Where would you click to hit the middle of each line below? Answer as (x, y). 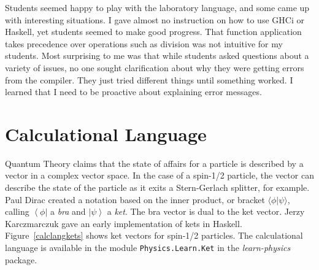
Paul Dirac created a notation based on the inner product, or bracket (135, 199)
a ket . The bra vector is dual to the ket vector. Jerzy (206, 211)
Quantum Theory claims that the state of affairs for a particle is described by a (154, 163)
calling (17, 211)
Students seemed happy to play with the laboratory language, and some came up (157, 7)
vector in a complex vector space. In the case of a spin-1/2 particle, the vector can (159, 175)
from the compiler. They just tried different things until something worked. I (149, 79)
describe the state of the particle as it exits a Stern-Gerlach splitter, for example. (157, 187)
